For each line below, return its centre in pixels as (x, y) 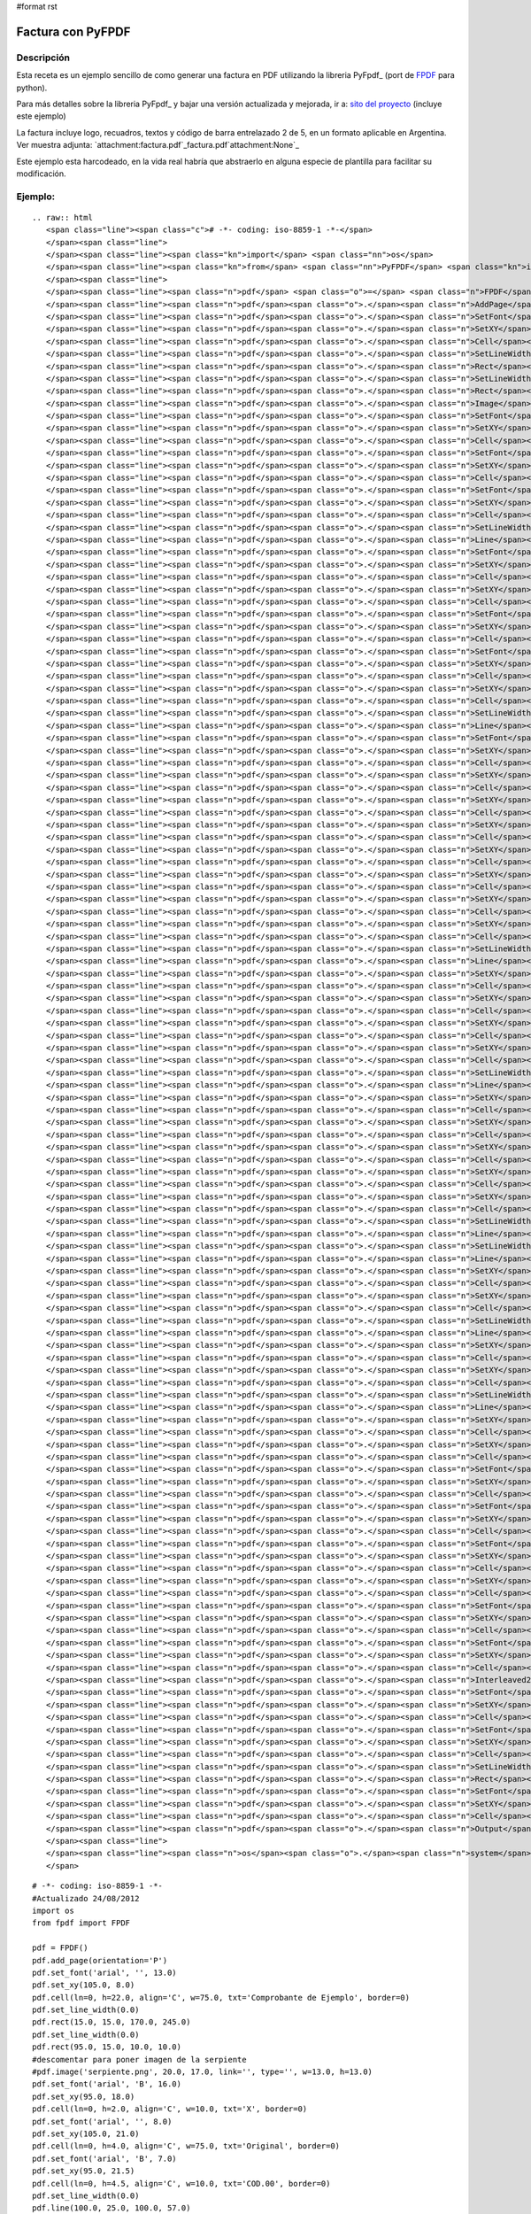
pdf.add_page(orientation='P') (100, 1960)
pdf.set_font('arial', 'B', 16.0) (107, 2084)
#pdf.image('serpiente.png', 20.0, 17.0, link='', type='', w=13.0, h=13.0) (203, 2072)
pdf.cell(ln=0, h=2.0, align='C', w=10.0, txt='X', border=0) (170, 2109)
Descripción (43, 58)
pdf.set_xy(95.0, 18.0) (84, 2096)
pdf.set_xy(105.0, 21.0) (86, 2134)
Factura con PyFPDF (73, 31)
